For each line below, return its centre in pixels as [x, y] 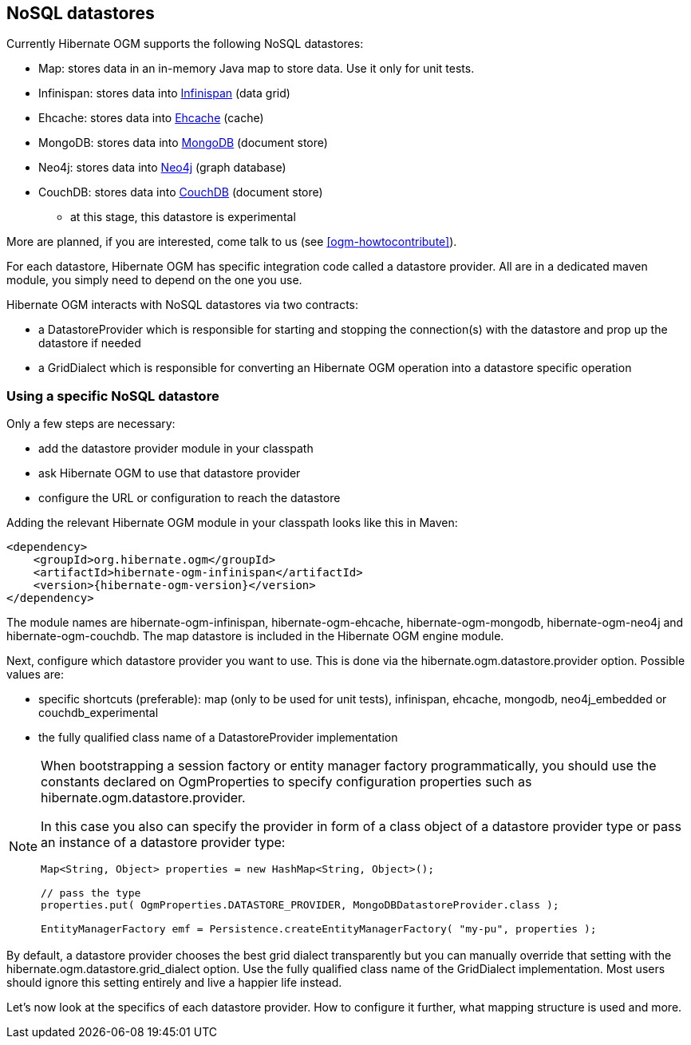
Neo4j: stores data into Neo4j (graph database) [162, 168]
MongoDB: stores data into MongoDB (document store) [183, 143]
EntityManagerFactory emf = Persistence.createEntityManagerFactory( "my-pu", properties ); [319, 929]
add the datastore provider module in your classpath [176, 449]
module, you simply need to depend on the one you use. [154, 280]
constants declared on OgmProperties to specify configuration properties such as [286, 782]
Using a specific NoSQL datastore [113, 396]
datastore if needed [90, 343]
